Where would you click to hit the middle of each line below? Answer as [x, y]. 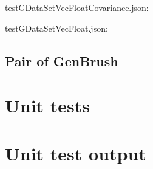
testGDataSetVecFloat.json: [56, 28]
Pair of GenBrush [62, 60]
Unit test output [76, 153]
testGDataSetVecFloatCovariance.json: [77, 7]
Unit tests [48, 105]
